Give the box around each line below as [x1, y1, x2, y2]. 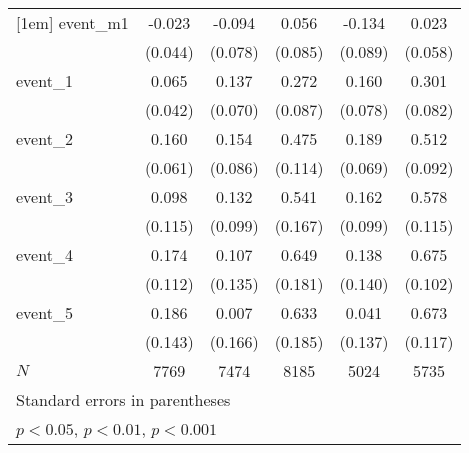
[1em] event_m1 [16, 11, 129, 34]
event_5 [16, 301, 73, 324]
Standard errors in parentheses [16, 388, 231, 411]
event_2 [16, 127, 73, 150]
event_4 [16, 243, 73, 266]
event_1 [16, 69, 73, 92]
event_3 [16, 185, 73, 208]
